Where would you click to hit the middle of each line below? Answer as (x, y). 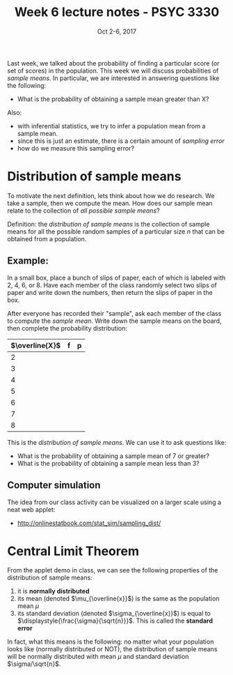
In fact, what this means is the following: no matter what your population (111, 642)
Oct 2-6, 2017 (117, 31)
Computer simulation (54, 485)
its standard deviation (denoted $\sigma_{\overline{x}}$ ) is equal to (114, 614)
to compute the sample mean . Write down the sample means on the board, (114, 321)
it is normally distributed (53, 591)
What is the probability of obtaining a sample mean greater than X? (113, 99)
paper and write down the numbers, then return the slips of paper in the (110, 292)
